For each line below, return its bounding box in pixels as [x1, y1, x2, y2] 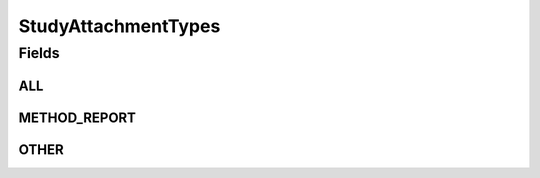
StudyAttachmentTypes [18, 15, 221, 37]
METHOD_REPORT [18, 109, 137, 126]
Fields [18, 44, 60, 62]
